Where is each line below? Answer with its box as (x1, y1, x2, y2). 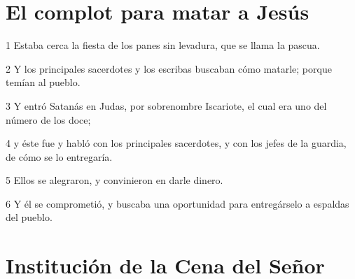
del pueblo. (6, 210, 53, 224)
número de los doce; (6, 112, 91, 127)
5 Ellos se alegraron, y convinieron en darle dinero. (6, 173, 223, 187)
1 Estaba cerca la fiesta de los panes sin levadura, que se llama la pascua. (6, 38, 320, 52)
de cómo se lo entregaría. (6, 149, 113, 164)
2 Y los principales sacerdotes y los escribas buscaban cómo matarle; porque (6, 61, 332, 76)
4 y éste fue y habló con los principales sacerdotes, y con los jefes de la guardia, (6, 136, 347, 150)
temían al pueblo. (6, 75, 81, 90)
